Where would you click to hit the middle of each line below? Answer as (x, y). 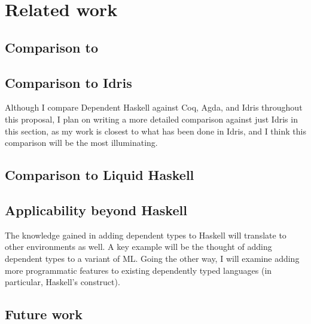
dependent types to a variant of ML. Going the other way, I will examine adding (152, 258)
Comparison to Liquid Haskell (100, 175)
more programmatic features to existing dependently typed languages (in (138, 270)
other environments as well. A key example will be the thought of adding (138, 247)
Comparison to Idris (68, 82)
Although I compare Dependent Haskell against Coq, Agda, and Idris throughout (154, 107)
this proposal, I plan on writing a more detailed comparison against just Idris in (151, 119)
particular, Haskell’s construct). (62, 282)
